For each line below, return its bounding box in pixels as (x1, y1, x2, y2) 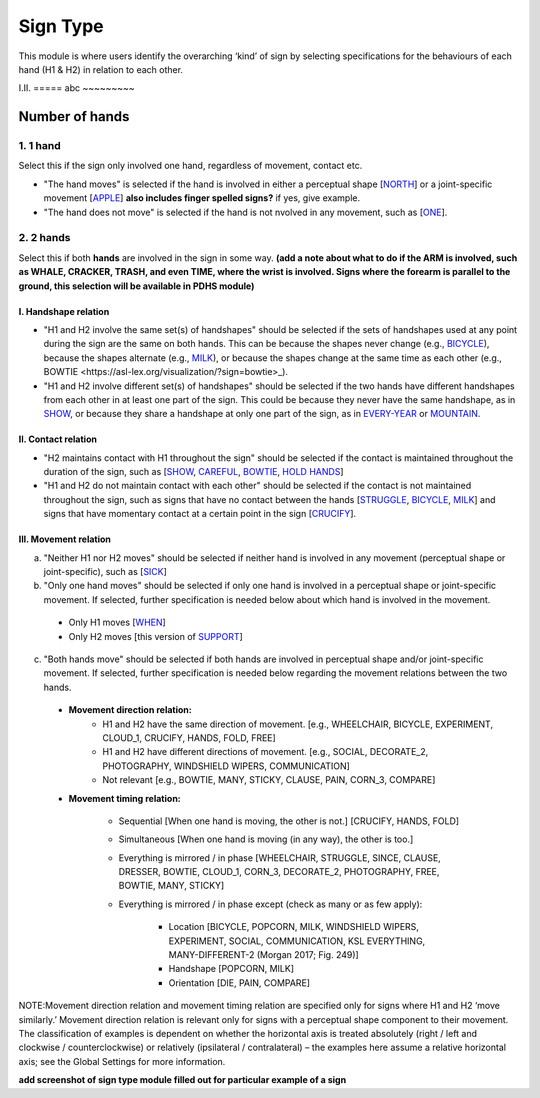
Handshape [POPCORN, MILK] (168, 963, 295, 975)
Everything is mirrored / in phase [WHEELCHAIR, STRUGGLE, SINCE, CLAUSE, (118, 851, 442, 864)
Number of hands (18, 108, 130, 125)
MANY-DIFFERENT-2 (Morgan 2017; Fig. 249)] (168, 949, 359, 961)
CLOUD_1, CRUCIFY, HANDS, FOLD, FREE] (102, 731, 277, 744)
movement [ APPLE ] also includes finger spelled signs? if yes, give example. (43, 192, 360, 204)
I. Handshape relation (18, 305, 110, 317)
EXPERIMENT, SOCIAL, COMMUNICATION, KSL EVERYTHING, (168, 935, 426, 947)
